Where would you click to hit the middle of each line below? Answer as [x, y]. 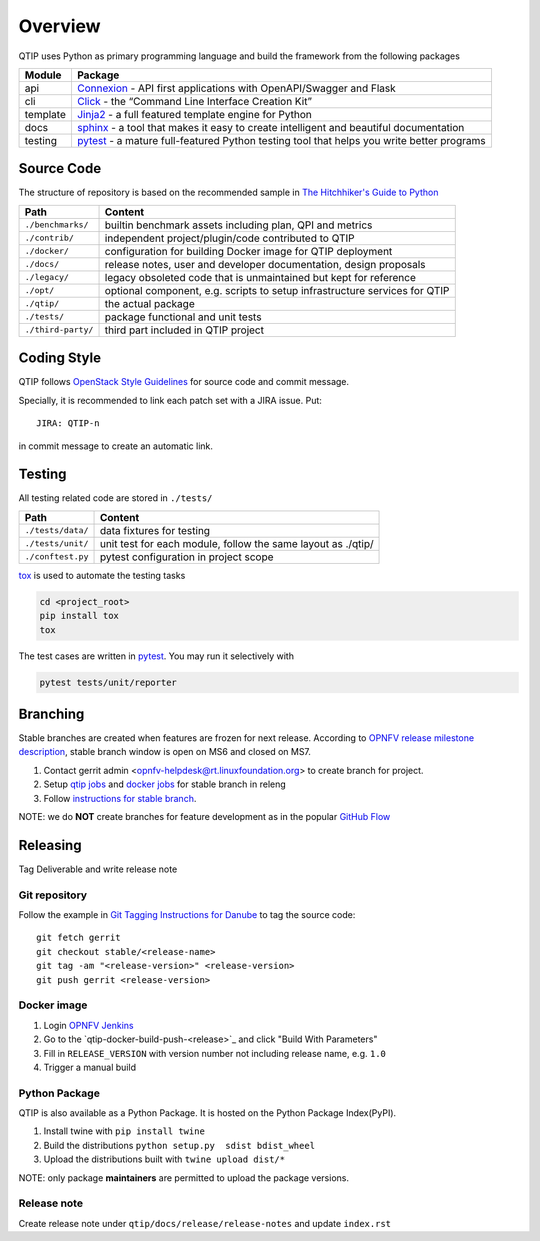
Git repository [53, 895]
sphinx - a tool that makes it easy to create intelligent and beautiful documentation [270, 127]
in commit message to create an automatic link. [116, 446]
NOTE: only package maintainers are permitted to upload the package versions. [184, 1177]
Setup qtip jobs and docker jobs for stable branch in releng [165, 784]
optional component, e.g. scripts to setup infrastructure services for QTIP [277, 290]
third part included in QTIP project [184, 330]
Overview [59, 26]
